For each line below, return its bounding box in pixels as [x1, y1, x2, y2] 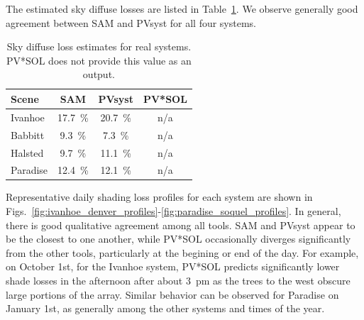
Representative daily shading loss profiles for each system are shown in [6, 189, 313, 204]
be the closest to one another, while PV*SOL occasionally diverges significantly [6, 231, 351, 246]
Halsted [11, 145, 44, 160]
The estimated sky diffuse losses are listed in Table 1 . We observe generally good [6, 1, 358, 16]
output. [82, 67, 115, 82]
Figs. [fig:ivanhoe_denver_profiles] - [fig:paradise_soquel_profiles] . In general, [6, 204, 341, 219]
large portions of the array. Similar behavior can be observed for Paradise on [6, 287, 339, 302]
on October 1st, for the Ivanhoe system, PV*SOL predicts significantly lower [6, 259, 340, 274]
